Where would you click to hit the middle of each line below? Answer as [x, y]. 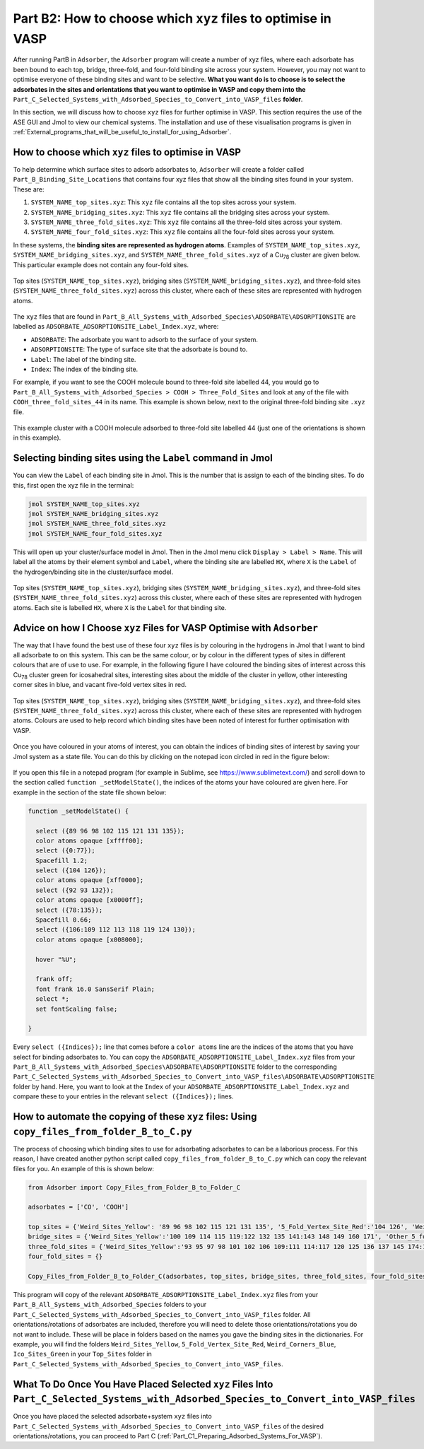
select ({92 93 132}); [75, 890]
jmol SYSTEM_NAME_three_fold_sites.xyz [97, 524]
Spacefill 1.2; [62, 860]
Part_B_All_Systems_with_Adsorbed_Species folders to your [110, 1305]
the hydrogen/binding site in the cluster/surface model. [93, 572]
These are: [29, 189]
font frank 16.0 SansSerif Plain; [95, 989]
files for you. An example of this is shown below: [84, 1168]
